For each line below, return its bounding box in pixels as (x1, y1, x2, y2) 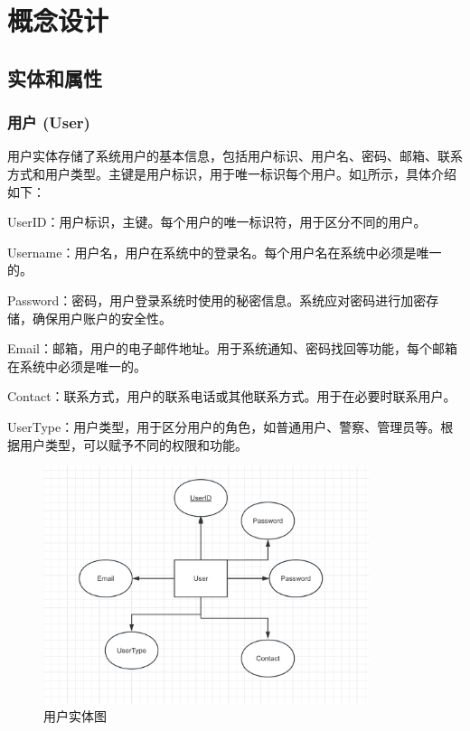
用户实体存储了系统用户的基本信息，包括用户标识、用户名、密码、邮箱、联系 (7, 146, 463, 165)
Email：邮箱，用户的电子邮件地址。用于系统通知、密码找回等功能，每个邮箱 (7, 339, 457, 358)
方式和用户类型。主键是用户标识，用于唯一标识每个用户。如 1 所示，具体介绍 (7, 164, 456, 183)
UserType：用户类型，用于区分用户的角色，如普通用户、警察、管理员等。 (7, 417, 441, 436)
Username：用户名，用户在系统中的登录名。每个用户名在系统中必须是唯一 (7, 242, 442, 261)
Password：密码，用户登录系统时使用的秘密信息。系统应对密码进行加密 (7, 290, 427, 309)
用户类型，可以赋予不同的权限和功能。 (19, 435, 248, 454)
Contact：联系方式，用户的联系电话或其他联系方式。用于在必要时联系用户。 (7, 387, 456, 406)
